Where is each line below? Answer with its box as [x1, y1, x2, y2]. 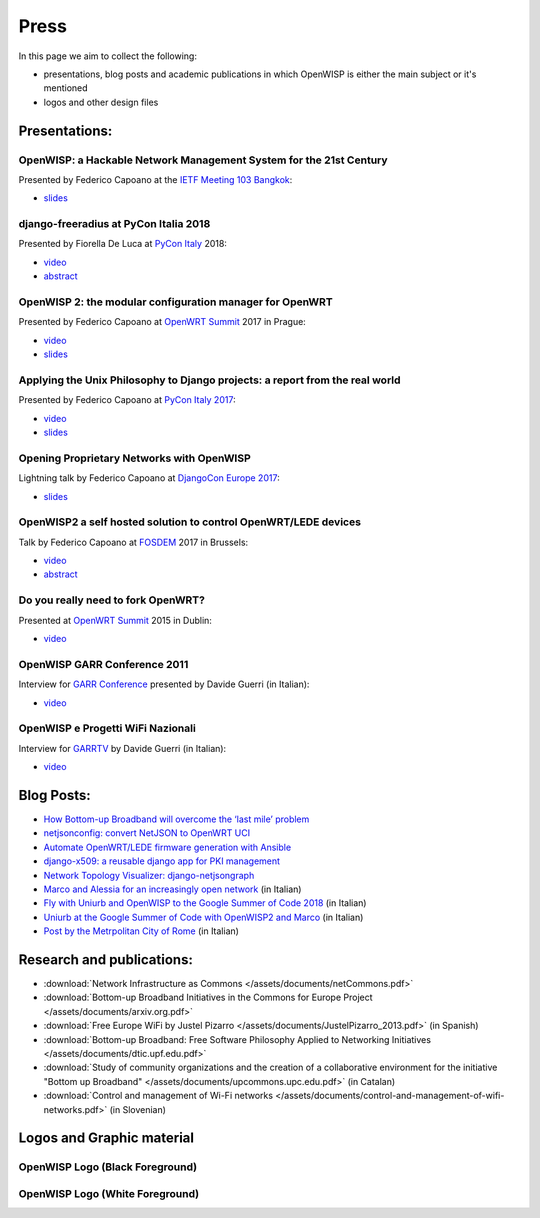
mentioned [43, 82, 89, 94]
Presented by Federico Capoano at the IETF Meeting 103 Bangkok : [18, 173, 293, 185]
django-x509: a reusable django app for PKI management [43, 855, 280, 867]
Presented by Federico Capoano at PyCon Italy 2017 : [18, 394, 236, 406]
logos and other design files [43, 96, 159, 108]
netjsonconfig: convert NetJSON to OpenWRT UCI [43, 827, 251, 839]
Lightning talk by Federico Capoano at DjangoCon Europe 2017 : [18, 472, 280, 484]
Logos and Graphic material [18, 1130, 195, 1147]
